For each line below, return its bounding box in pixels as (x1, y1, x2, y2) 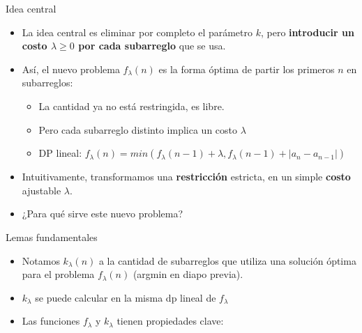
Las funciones (22, 313, 80, 328)
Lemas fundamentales (6, 229, 98, 244)
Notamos (22, 253, 60, 268)
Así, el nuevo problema (22, 61, 120, 76)
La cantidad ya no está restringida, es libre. (38, 98, 225, 113)
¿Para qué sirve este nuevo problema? (22, 206, 183, 221)
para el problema (22, 267, 95, 281)
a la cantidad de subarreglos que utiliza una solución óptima (98, 253, 356, 268)
